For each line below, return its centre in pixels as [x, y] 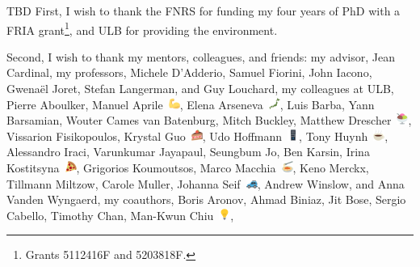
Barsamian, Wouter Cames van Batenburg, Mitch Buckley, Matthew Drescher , [209, 120]
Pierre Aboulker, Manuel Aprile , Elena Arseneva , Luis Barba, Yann [191, 104]
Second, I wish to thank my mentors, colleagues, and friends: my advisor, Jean [201, 56]
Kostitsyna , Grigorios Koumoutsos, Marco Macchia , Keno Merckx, [188, 167]
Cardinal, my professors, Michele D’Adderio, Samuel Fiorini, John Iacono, [189, 72]
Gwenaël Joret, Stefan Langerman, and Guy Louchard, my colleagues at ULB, [200, 89]
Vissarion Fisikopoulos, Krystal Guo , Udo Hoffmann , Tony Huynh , [197, 136]
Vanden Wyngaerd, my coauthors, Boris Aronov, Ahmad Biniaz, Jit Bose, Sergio [206, 199]
